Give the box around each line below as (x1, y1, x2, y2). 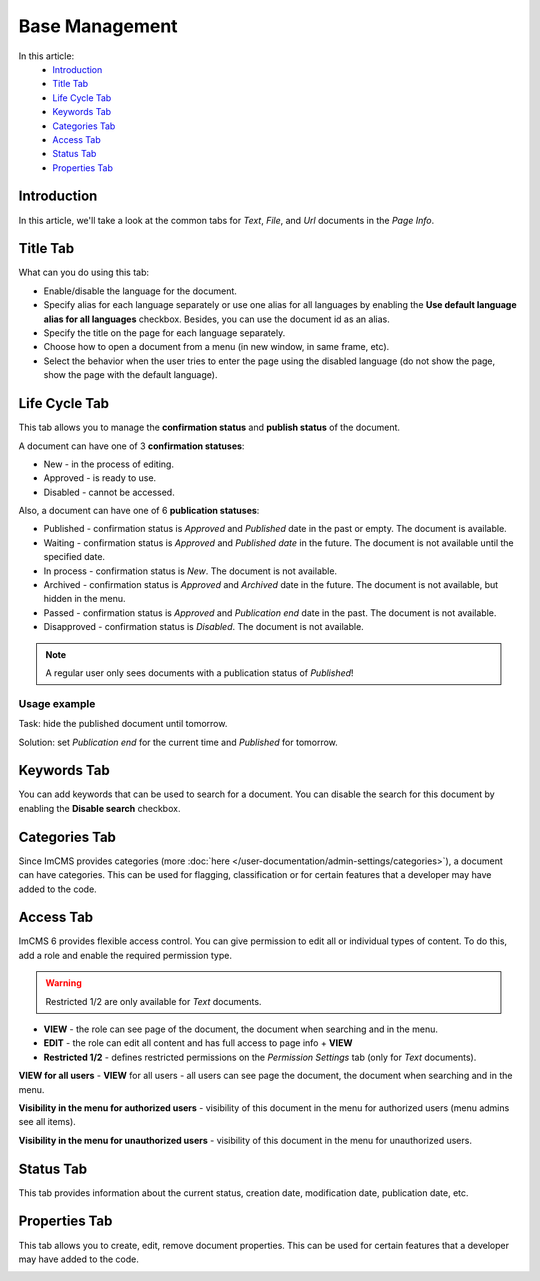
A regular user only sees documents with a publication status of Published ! (45, 666, 354, 679)
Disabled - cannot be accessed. (43, 486, 175, 498)
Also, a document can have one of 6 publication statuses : (18, 505, 260, 517)
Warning (45, 977, 82, 989)
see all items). (18, 1116, 77, 1128)
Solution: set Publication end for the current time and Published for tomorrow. (18, 736, 339, 748)
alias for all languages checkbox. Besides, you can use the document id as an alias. (43, 313, 390, 325)
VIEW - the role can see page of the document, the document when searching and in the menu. (43, 1023, 439, 1035)
